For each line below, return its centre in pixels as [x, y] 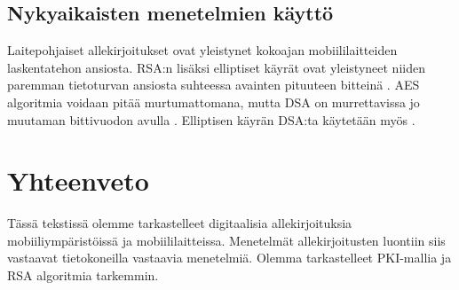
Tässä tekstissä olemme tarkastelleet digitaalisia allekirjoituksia [180, 223]
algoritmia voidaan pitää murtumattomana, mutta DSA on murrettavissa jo [214, 102]
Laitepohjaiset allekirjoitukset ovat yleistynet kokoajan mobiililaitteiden [202, 50]
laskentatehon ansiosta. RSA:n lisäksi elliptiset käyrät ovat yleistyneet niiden [216, 67]
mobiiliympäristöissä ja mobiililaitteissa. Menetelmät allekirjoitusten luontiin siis [226, 240]
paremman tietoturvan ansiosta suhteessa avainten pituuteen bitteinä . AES [214, 85]
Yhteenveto [78, 180]
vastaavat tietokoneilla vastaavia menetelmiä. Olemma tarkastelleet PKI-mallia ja [229, 258]
